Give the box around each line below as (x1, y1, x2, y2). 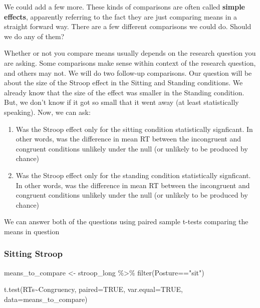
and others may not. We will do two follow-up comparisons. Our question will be (4, 67, 252, 78)
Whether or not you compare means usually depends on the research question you (4, 48, 256, 58)
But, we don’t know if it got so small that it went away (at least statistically (4, 97, 239, 107)
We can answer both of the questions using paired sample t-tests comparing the (4, 216, 248, 227)
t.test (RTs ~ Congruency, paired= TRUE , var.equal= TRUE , (4, 284, 183, 294)
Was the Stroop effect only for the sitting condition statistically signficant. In (16, 123, 253, 134)
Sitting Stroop (4, 247, 63, 260)
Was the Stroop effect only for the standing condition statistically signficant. (16, 170, 251, 180)
